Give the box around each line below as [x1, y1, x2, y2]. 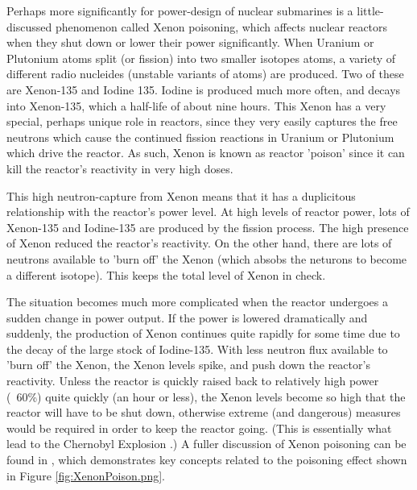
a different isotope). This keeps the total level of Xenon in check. [6, 266, 326, 283]
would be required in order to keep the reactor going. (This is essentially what [6, 419, 392, 436]
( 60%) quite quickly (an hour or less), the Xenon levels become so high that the [6, 388, 406, 405]
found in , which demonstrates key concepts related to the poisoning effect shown [6, 451, 407, 468]
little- [357, 2, 384, 19]
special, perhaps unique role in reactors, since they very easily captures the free [6, 113, 398, 130]
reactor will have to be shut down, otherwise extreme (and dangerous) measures [6, 404, 401, 421]
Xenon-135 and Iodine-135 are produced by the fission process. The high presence [6, 218, 409, 235]
